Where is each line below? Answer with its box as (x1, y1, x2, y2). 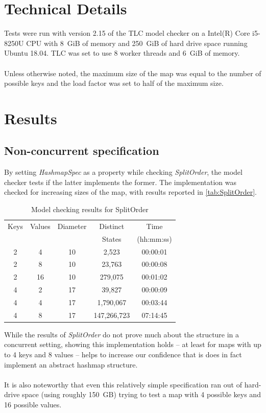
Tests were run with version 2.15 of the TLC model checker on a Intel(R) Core (4, 28, 250, 38)
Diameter (57, 220, 87, 231)
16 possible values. (4, 399, 62, 410)
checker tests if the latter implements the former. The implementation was (4, 176, 236, 187)
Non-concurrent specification (4, 143, 159, 158)
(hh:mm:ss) (137, 233, 172, 244)
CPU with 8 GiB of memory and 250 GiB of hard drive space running (26, 37, 248, 48)
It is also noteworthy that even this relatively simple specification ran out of (4, 379, 242, 389)
